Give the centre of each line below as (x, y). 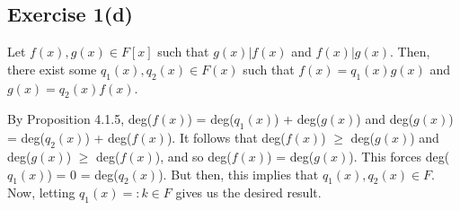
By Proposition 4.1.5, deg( (80, 119)
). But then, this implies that (239, 174)
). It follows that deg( (226, 138)
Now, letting (41, 192)
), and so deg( (193, 156)
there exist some (52, 69)
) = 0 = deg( (83, 174)
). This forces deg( (399, 156)
